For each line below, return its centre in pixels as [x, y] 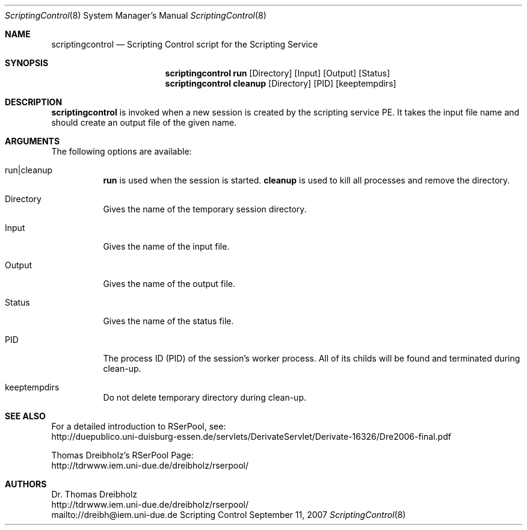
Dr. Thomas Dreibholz [94, 494]
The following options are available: [122, 151]
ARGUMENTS [32, 141]
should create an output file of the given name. [144, 122]
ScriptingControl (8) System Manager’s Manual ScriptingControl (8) [136, 15]
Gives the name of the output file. [169, 284]
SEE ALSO [25, 416]
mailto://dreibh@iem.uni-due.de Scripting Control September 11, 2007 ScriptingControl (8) [229, 515]
